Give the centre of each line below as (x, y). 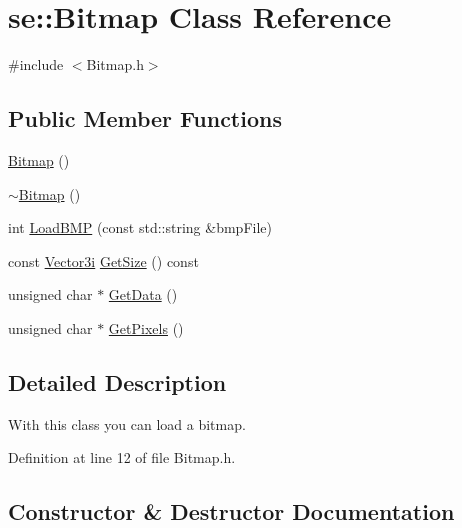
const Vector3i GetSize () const (103, 260)
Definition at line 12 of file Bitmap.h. (122, 457)
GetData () (143, 294)
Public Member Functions (145, 118)
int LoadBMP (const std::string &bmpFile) (140, 227)
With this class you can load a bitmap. (127, 423)
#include (36, 64)
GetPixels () (146, 327)
